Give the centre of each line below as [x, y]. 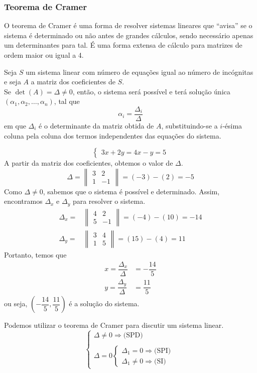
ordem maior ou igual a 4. [44, 55]
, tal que [67, 101]
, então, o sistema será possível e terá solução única [151, 91]
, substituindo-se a [189, 126]
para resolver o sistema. [109, 201]
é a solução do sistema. [104, 303]
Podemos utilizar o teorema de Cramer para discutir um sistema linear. [114, 325]
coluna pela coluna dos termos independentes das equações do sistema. [113, 135]
